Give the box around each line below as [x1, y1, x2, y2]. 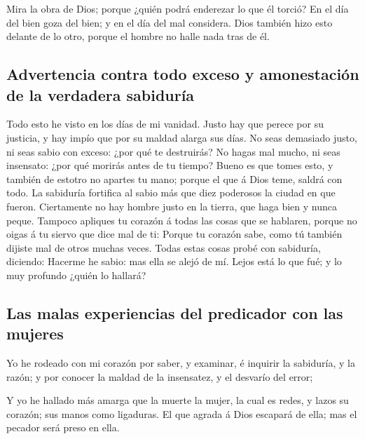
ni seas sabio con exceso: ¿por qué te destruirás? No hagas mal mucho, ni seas [6, 144, 340, 158]
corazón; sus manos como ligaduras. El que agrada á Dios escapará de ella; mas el [6, 406, 357, 421]
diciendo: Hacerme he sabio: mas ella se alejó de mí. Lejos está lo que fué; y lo [6, 254, 342, 269]
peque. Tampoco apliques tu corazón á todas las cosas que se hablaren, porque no [6, 212, 357, 227]
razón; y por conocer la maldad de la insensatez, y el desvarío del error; [6, 369, 313, 384]
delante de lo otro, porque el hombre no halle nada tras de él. [6, 29, 270, 43]
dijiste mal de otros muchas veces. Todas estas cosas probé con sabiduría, [6, 240, 321, 255]
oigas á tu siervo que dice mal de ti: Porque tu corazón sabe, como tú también [6, 227, 343, 241]
